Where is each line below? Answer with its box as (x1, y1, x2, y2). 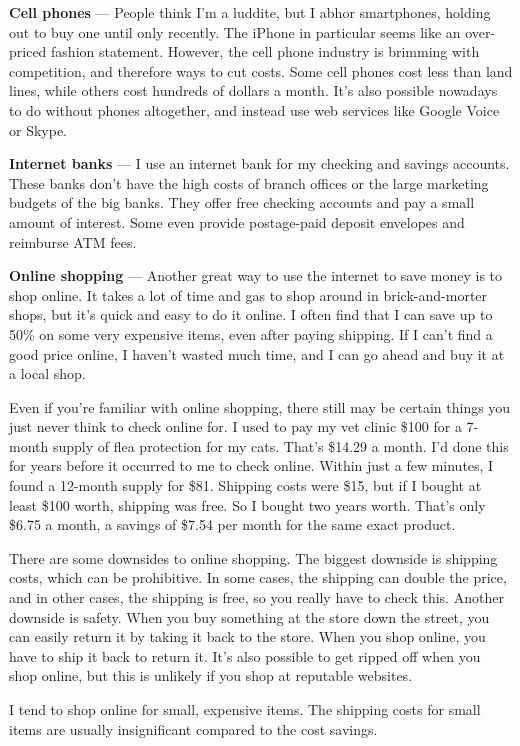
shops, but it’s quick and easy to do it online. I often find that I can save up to (9, 304, 493, 325)
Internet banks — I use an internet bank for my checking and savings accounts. (9, 153, 510, 174)
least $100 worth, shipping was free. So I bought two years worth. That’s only (9, 494, 486, 515)
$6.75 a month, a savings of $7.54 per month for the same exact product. (9, 514, 456, 535)
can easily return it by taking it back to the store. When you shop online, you (9, 626, 486, 647)
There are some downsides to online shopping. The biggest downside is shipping (9, 547, 498, 568)
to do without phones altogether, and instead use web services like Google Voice (9, 99, 500, 120)
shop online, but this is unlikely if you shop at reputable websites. (9, 665, 413, 686)
